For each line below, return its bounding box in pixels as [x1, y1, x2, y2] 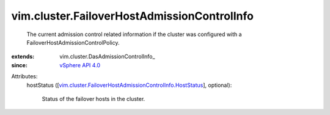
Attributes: [11, 73, 38, 80]
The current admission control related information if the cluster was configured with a [26, 31, 242, 38]
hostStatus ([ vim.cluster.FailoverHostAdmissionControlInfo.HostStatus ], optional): [26, 81, 232, 89]
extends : [11, 53, 35, 61]
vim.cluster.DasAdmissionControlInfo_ [59, 53, 155, 61]
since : [11, 61, 28, 69]
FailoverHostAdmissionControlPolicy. [26, 39, 120, 46]
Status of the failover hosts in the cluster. [42, 95, 145, 102]
